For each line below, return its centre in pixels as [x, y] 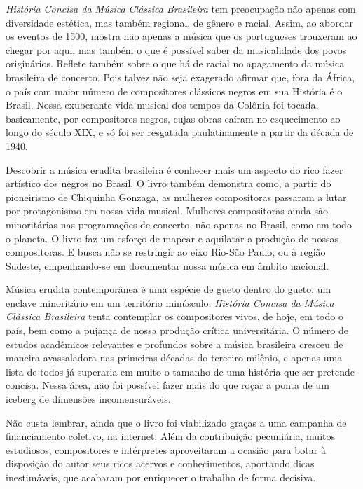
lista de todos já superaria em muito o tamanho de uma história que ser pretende [180, 371]
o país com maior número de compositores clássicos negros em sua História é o [174, 91]
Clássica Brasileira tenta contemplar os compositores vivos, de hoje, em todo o [174, 316]
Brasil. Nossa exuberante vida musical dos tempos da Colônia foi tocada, [162, 105]
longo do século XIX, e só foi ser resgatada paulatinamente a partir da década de [180, 132]
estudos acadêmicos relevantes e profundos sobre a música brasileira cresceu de [174, 344]
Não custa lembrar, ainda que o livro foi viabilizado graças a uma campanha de [176, 422]
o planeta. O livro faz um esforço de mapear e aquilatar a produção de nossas [172, 238]
